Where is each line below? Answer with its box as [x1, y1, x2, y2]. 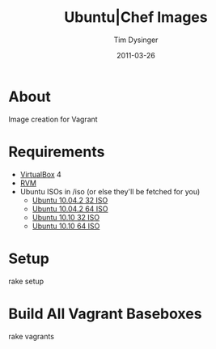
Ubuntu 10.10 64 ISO [32, 221, 100, 231]
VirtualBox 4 [19, 169, 62, 179]
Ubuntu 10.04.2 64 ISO [32, 203, 108, 214]
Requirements [8, 143, 105, 161]
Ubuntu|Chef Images [64, 8, 208, 27]
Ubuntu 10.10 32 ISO [32, 212, 100, 222]
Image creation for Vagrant [8, 114, 99, 124]
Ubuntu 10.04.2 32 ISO [32, 195, 108, 205]
